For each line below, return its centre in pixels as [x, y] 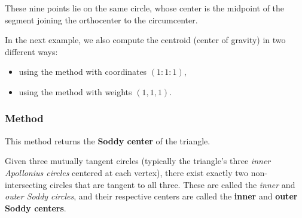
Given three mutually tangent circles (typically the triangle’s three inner [138, 161]
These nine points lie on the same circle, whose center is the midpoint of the [145, 8]
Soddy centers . [36, 208]
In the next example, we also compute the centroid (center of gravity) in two [145, 40]
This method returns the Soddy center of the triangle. [108, 140]
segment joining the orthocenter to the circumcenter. [101, 19]
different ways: [31, 51]
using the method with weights [75, 91]
